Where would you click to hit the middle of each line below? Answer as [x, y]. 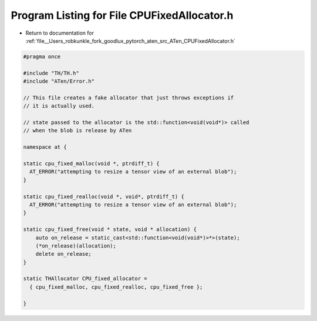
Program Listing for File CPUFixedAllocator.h [122, 15]
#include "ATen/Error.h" [59, 81]
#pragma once [42, 56]
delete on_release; [64, 254]
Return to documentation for [60, 33]
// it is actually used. [59, 106]
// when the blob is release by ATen [77, 131]
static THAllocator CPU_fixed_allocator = [85, 279]
